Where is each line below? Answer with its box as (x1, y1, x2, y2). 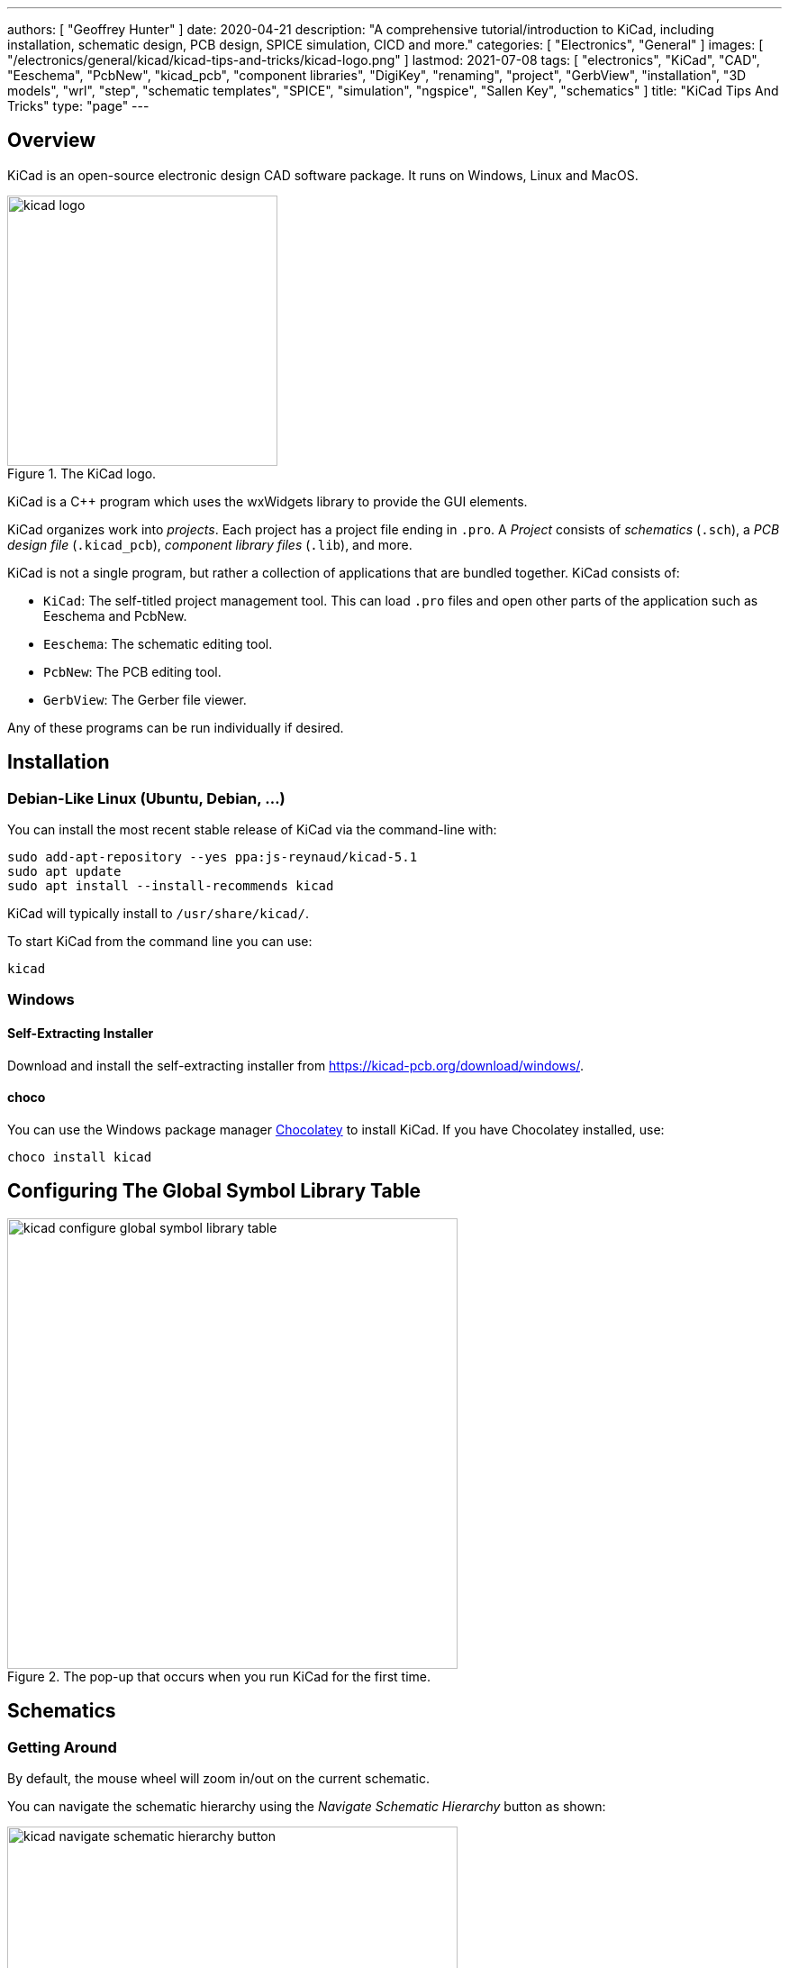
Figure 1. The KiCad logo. (7, 465, 157, 481)
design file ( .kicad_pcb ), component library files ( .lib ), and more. (7, 536, 413, 552)
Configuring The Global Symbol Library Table (7, 1180, 422, 1203)
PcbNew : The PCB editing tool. (43, 663, 222, 679)
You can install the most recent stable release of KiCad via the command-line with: (7, 822, 497, 838)
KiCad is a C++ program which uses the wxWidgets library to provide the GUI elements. (7, 493, 528, 509)
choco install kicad (7, 1149, 152, 1164)
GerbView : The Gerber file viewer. (43, 691, 247, 707)
